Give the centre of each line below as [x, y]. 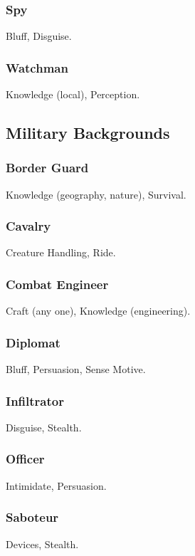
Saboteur [32, 517]
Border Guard [47, 168]
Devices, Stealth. [42, 544]
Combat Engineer [57, 284]
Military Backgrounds [88, 133]
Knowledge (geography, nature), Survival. [96, 194]
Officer [25, 459]
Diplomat [33, 342]
